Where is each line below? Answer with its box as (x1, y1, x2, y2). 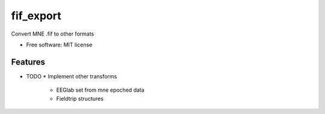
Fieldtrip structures (56, 95, 104, 102)
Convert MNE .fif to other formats (11, 30, 94, 37)
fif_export (11, 9, 61, 22)
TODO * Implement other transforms (26, 72, 117, 80)
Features (11, 57, 45, 67)
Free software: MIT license (26, 41, 93, 48)
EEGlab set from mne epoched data (56, 86, 144, 93)
